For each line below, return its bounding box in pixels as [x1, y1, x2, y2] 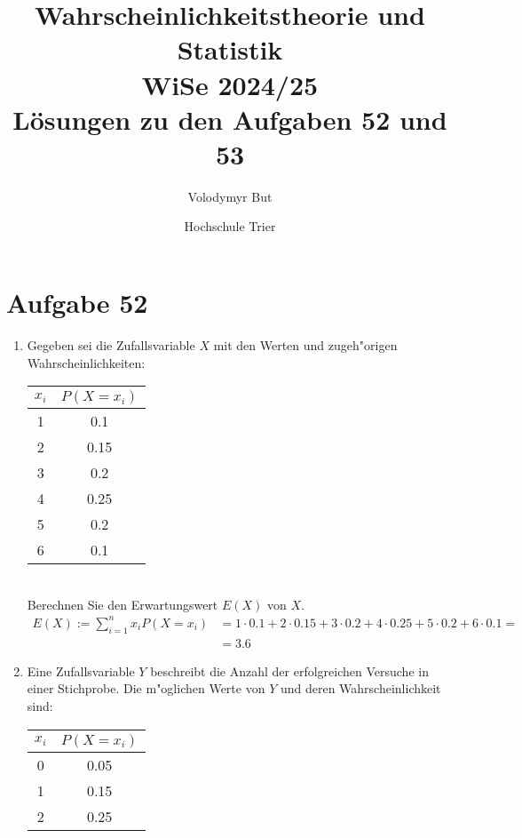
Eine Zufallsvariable [27, 661, 135, 680]
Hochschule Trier [184, 217, 276, 235]
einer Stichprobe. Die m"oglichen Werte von [27, 679, 265, 698]
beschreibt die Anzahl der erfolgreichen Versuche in [150, 661, 429, 680]
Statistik [177, 31, 283, 68]
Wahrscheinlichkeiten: [27, 353, 146, 371]
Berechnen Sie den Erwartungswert [27, 595, 218, 613]
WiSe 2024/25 [141, 66, 319, 102]
